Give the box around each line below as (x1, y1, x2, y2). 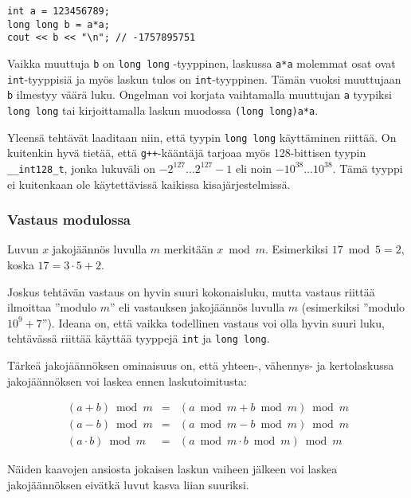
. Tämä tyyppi (332, 159, 403, 176)
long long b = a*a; (7, 18, 110, 30)
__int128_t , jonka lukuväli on (7, 159, 155, 176)
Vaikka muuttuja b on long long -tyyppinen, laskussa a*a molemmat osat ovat (7, 54, 396, 71)
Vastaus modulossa (7, 210, 131, 229)
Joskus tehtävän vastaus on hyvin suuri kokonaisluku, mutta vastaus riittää (7, 283, 375, 300)
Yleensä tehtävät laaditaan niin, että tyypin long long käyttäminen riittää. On (7, 128, 397, 145)
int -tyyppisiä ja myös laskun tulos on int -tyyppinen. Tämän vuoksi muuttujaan (7, 70, 401, 87)
